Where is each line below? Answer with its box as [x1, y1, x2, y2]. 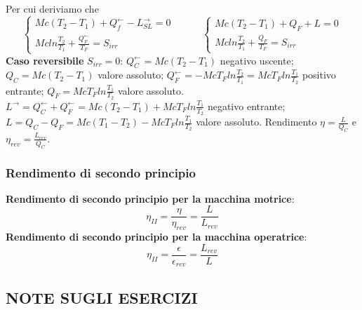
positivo [302, 67, 336, 82]
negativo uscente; [220, 53, 294, 67]
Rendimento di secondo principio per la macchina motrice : [6, 191, 295, 205]
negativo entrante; [207, 98, 286, 113]
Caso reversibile [6, 53, 84, 67]
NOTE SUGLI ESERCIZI [6, 286, 198, 308]
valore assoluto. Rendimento [196, 114, 317, 129]
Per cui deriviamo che [6, 1, 99, 15]
